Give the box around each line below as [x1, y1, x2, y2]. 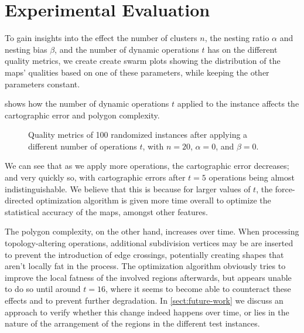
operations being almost [209, 171, 295, 184]
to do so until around [5, 283, 81, 295]
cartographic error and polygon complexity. [5, 108, 160, 121]
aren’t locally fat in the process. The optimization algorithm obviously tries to [5, 260, 286, 272]
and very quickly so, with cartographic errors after [5, 171, 186, 184]
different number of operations [28, 140, 137, 152]
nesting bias [5, 43, 47, 55]
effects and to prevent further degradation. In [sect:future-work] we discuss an [5, 294, 283, 306]
